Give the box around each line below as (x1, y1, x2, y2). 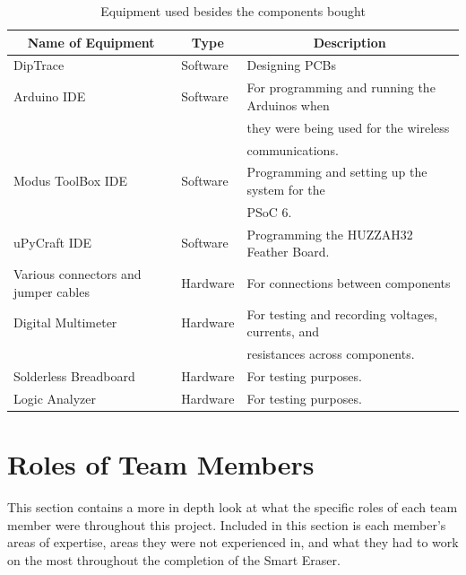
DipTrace (13, 56, 65, 74)
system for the (246, 180, 325, 198)
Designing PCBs (246, 56, 336, 74)
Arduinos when (246, 95, 330, 114)
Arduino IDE (13, 87, 86, 106)
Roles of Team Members (7, 445, 315, 482)
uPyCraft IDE (13, 233, 91, 252)
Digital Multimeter (13, 313, 117, 332)
